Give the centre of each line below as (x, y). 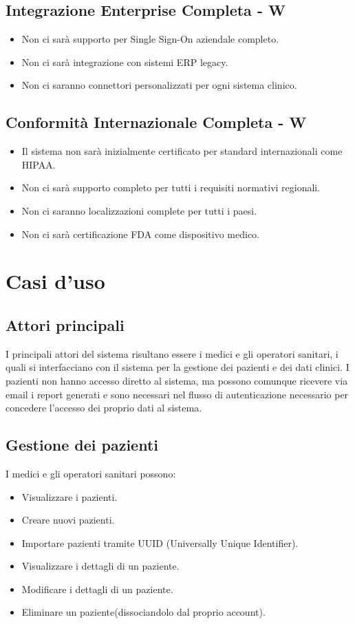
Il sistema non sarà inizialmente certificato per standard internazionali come (182, 151)
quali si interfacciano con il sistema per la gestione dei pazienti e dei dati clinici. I (177, 367)
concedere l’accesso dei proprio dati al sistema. (104, 408)
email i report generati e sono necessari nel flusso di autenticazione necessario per (177, 394)
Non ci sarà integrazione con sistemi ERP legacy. (125, 62)
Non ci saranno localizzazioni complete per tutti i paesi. (139, 210)
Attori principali (65, 324)
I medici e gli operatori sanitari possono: (91, 473)
